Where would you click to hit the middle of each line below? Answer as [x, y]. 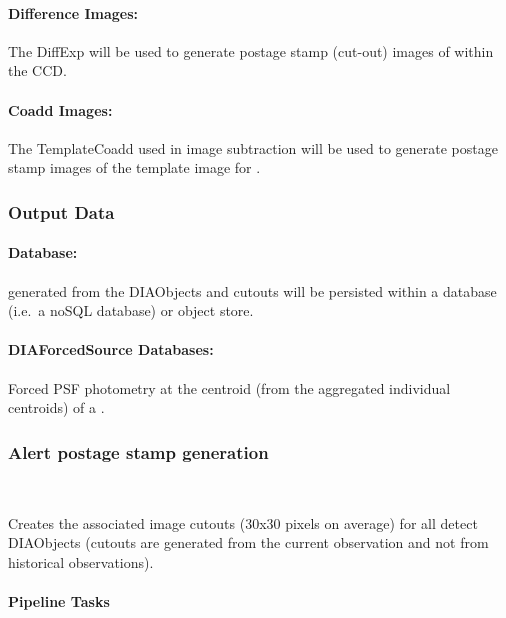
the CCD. [37, 70]
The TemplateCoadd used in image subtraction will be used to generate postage [253, 147]
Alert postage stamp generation [138, 451]
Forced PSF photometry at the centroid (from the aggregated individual [229, 387]
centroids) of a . [56, 407]
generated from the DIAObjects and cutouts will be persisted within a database [252, 290]
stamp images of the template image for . [134, 167]
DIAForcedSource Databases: [111, 349]
